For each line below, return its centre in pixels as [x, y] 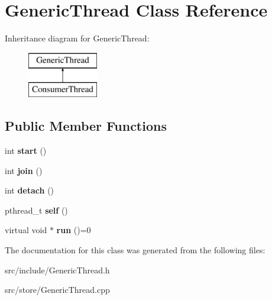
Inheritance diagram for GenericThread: [77, 38]
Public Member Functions [86, 126]
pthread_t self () [36, 210]
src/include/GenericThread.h [57, 270]
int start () [26, 151]
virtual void [26, 230]
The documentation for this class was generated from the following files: [135, 250]
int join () [24, 170]
